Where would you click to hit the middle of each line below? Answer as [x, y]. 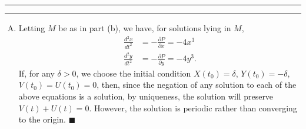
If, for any [36, 73]
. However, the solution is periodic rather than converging [193, 107]
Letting [32, 28]
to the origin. [42, 119]
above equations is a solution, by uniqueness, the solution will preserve [146, 96]
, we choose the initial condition [134, 73]
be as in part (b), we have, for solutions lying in [145, 28]
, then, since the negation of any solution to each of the [197, 85]
